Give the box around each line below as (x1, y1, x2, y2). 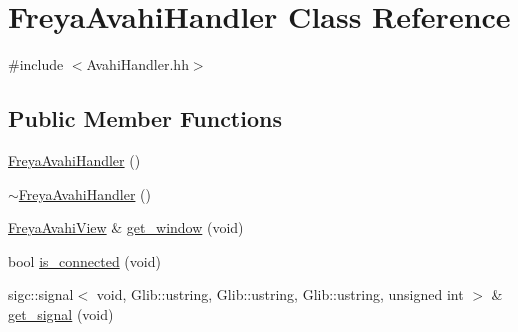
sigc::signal (8, 284, 74, 305)
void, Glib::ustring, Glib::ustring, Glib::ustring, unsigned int (96, 284, 464, 305)
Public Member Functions (8, 103, 282, 134)
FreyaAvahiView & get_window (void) (8, 217, 244, 238)
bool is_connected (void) (8, 250, 161, 271)
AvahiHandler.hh (86, 54, 189, 75)
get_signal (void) (8, 303, 114, 324)
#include (8, 54, 64, 75)
